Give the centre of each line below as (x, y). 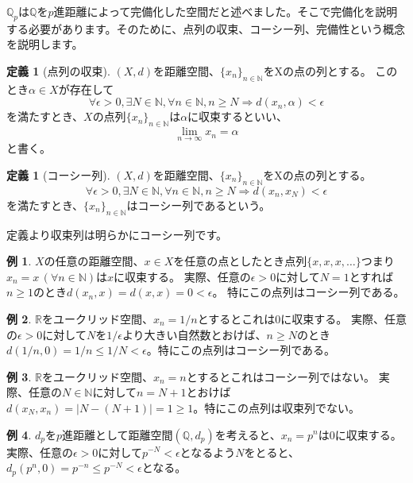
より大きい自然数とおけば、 (194, 334)
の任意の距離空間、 (94, 261)
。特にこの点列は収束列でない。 (277, 407)
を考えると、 (248, 434)
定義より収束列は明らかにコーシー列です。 (117, 234)
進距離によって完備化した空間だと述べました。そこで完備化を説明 (226, 11)
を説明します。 (45, 44)
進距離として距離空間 (118, 434)
